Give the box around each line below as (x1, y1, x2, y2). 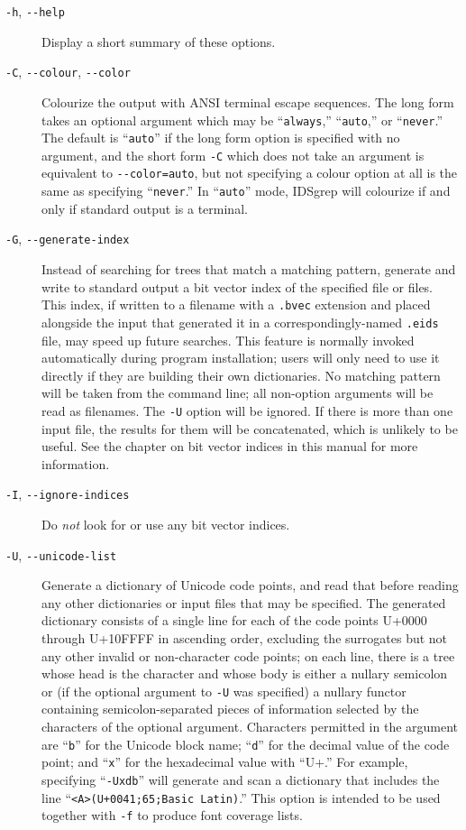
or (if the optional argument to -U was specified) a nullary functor (41, 681, 407, 700)
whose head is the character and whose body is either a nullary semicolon (41, 664, 448, 683)
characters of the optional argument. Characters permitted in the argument (41, 717, 459, 736)
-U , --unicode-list (5, 545, 117, 564)
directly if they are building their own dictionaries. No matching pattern (41, 365, 441, 384)
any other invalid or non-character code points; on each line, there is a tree (41, 646, 455, 665)
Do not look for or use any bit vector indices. (41, 515, 290, 533)
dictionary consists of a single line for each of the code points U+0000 (41, 611, 427, 630)
